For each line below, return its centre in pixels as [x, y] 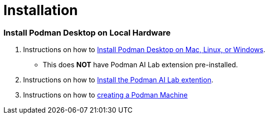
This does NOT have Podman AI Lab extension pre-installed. [140, 65]
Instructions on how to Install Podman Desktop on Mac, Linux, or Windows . [144, 50]
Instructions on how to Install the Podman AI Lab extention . [118, 80]
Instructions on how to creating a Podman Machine [106, 95]
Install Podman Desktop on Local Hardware [87, 32]
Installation [41, 10]
